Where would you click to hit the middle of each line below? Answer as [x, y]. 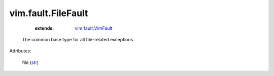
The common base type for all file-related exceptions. [78, 39]
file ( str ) [30, 62]
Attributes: [20, 51]
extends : [44, 28]
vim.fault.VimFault [94, 28]
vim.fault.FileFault [49, 13]
